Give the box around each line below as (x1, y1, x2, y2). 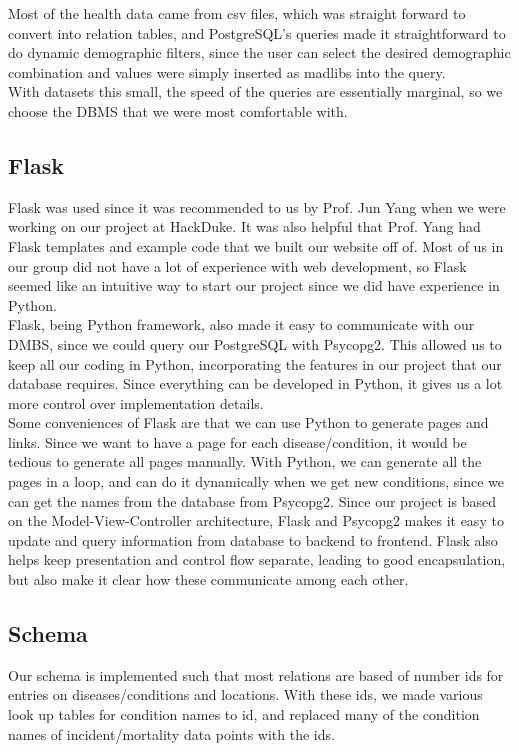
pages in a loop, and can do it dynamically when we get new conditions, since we (8, 471, 505, 492)
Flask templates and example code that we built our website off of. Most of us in (8, 235, 504, 256)
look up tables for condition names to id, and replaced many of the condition (8, 704, 480, 725)
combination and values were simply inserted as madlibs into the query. (8, 61, 446, 82)
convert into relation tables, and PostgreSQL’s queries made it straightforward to (8, 22, 506, 43)
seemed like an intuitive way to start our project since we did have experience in (8, 275, 500, 296)
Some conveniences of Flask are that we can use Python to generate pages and (8, 412, 489, 433)
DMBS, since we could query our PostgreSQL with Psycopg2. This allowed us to (8, 333, 502, 354)
